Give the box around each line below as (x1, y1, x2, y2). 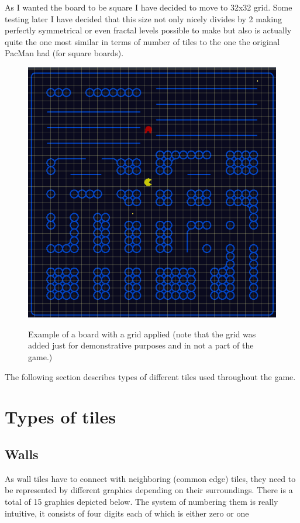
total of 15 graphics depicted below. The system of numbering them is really (5, 495, 278, 508)
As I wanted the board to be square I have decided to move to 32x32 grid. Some (5, 1, 292, 13)
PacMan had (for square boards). (5, 47, 124, 59)
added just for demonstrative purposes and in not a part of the (28, 339, 254, 351)
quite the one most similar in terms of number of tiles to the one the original (5, 35, 280, 47)
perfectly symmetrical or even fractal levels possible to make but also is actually (5, 24, 292, 36)
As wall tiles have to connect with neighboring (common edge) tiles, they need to (5, 472, 296, 484)
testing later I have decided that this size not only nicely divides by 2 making (5, 12, 282, 25)
